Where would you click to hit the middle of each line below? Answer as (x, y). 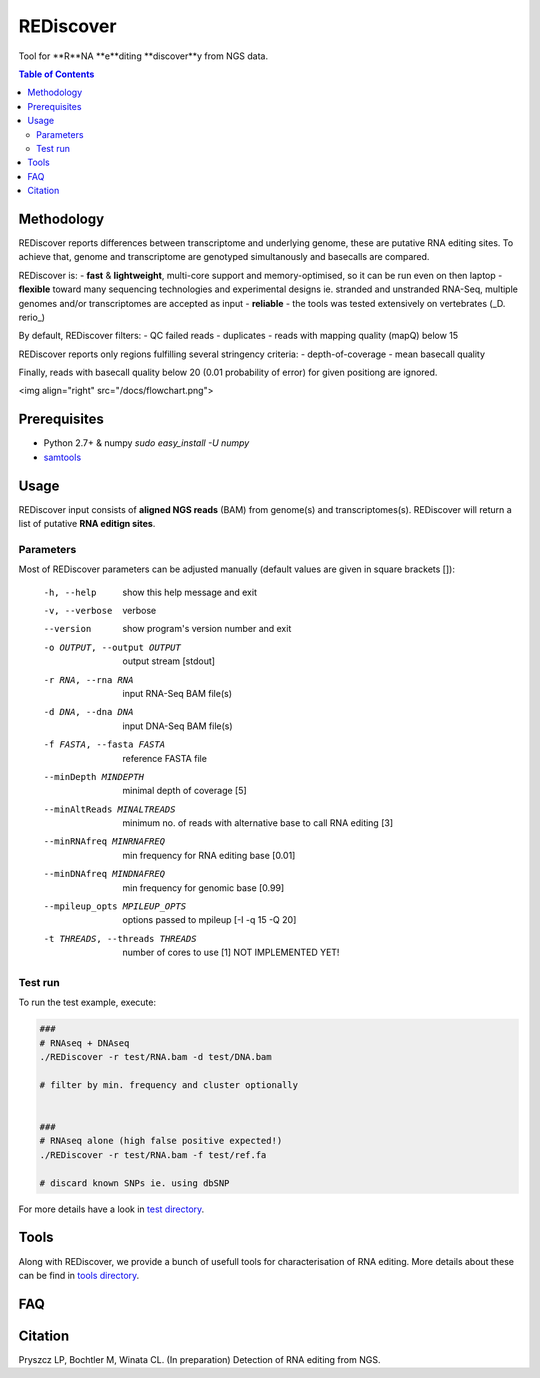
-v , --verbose (78, 610)
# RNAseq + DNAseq (84, 1043)
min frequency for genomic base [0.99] (203, 887)
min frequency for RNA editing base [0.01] (209, 855)
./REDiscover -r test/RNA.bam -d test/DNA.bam (155, 1057)
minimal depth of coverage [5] (184, 791)
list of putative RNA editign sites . (87, 524)
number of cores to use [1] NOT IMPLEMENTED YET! (231, 952)
